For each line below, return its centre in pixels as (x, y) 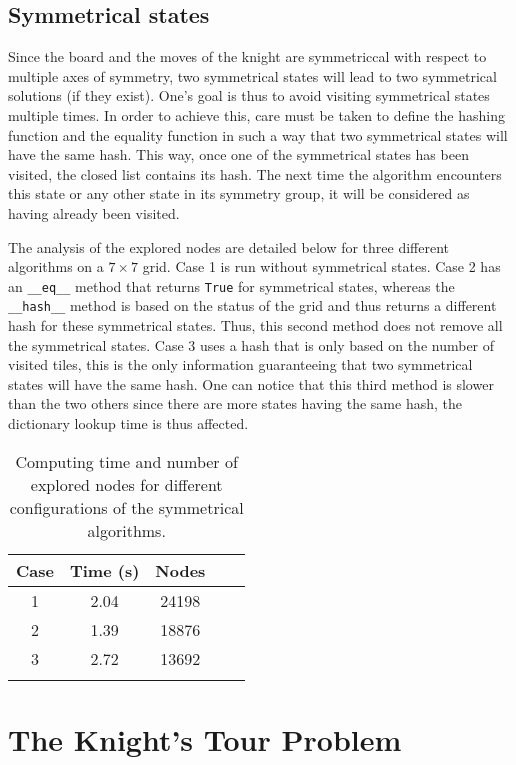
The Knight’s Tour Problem (205, 738)
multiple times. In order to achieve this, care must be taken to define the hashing (256, 114)
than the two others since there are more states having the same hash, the (235, 403)
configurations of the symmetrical (126, 507)
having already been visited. (94, 212)
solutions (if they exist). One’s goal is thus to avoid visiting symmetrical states (249, 95)
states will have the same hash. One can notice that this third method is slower (251, 383)
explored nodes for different (126, 484)
